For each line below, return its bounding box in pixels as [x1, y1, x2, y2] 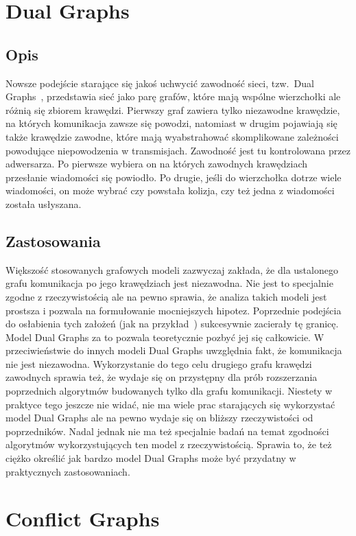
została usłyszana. [5, 196, 82, 211]
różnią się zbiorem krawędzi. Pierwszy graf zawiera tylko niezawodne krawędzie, [5, 102, 340, 117]
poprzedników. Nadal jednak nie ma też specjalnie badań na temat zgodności [5, 423, 329, 438]
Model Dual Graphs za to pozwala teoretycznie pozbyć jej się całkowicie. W [5, 329, 324, 344]
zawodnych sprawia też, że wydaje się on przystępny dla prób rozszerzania [5, 370, 318, 384]
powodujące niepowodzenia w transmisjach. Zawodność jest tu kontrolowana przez [5, 143, 351, 157]
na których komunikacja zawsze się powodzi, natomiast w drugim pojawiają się [5, 116, 337, 130]
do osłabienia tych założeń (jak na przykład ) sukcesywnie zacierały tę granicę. [5, 316, 339, 331]
